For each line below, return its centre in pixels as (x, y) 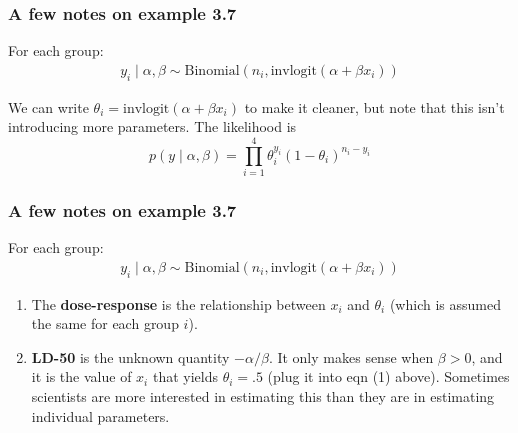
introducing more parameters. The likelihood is (152, 126)
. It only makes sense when (351, 356)
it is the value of (81, 376)
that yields (185, 376)
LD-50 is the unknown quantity (130, 356)
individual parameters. (100, 415)
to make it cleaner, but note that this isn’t (374, 106)
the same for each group (105, 323)
